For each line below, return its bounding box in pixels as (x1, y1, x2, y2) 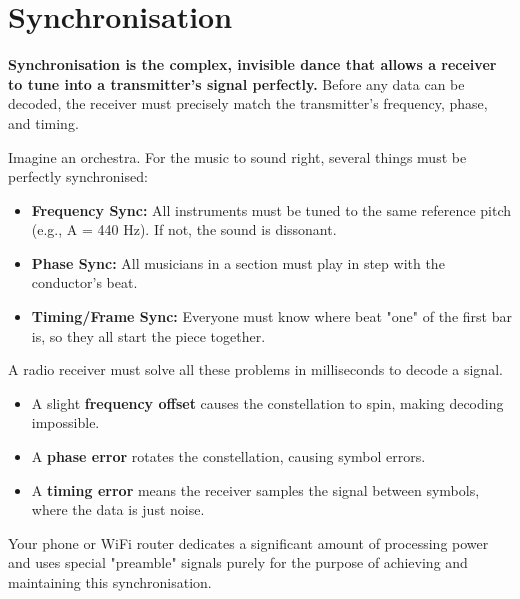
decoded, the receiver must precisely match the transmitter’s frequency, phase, (8, 93, 488, 114)
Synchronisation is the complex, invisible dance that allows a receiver (8, 54, 497, 75)
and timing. (8, 112, 79, 133)
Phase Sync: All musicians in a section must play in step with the (31, 252, 445, 273)
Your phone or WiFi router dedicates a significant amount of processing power (8, 532, 489, 553)
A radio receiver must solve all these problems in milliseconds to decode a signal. (8, 359, 503, 380)
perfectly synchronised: (8, 166, 148, 187)
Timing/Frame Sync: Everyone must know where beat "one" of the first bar (31, 306, 512, 327)
